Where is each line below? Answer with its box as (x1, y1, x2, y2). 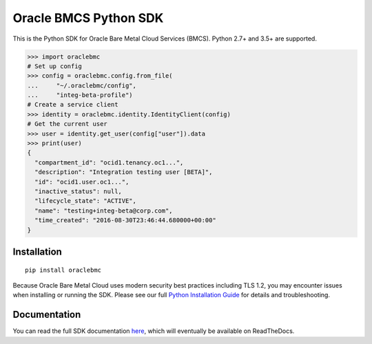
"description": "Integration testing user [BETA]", (34, 169, 213, 176)
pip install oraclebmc (25, 266, 102, 274)
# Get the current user (27, 120, 108, 128)
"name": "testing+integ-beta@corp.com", (34, 206, 173, 215)
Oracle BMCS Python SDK (12, 10, 164, 25)
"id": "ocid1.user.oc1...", (34, 178, 130, 186)
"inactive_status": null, (34, 188, 122, 195)
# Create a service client (27, 100, 118, 109)
